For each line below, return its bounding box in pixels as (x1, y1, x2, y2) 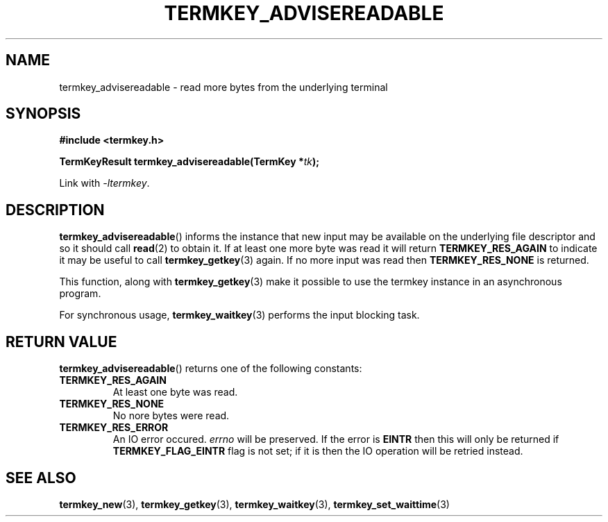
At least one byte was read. (112, 386, 238, 398)
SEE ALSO (6, 469, 76, 487)
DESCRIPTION (6, 201, 105, 219)
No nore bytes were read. (112, 410, 230, 422)
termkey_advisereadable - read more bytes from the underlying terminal (59, 81, 388, 93)
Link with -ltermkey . (59, 177, 150, 190)
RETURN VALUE (6, 332, 117, 351)
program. (59, 287, 101, 300)
